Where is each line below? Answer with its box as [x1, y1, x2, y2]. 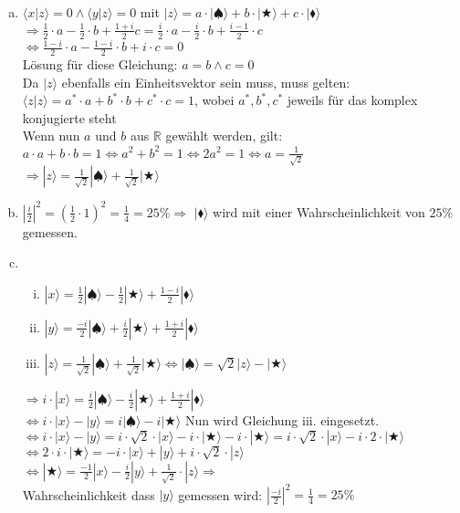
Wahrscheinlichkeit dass [22, 485, 155, 504]
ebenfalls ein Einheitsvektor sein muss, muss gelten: [61, 72, 350, 91]
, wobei [193, 90, 235, 110]
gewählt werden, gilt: [165, 126, 283, 145]
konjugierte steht [22, 108, 117, 127]
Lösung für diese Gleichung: [22, 55, 178, 74]
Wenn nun [22, 126, 80, 145]
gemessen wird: [178, 485, 263, 504]
